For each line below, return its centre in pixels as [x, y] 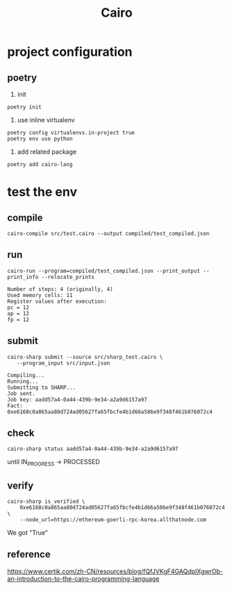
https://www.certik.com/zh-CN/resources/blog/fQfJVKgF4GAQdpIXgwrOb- [115, 571]
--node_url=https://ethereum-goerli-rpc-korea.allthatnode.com [113, 520]
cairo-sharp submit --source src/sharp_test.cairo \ [85, 357]
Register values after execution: [57, 301]
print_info [23, 277]
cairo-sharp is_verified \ [46, 502]
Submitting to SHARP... [42, 388]
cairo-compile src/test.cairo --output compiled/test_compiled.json [108, 234]
